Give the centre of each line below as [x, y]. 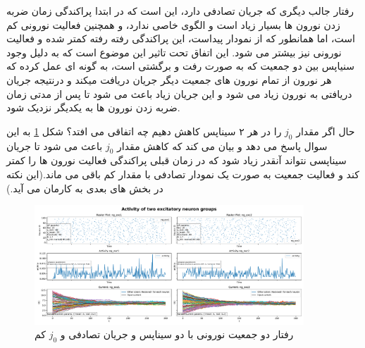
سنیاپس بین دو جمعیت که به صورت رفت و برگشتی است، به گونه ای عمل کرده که [180, 66]
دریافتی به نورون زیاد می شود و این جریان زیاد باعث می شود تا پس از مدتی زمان [179, 93]
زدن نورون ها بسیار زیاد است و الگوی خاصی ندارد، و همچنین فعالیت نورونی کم [173, 24]
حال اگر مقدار [326, 131]
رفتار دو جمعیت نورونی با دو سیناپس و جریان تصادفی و [177, 334]
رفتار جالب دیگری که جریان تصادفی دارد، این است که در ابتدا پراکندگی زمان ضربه [180, 11]
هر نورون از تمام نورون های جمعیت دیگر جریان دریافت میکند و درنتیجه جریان [169, 79]
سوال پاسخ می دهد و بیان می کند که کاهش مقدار [222, 145]
